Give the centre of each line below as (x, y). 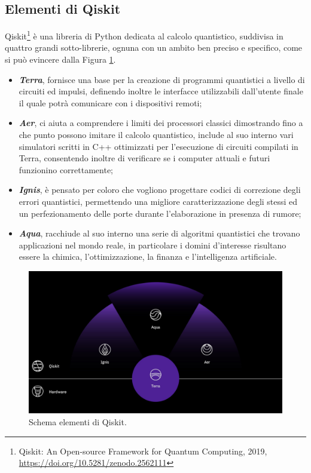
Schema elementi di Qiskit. (78, 422)
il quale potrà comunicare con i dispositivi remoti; (110, 102)
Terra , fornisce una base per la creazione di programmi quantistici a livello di (162, 79)
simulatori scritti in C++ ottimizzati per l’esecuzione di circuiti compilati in (158, 146)
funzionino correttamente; (66, 169)
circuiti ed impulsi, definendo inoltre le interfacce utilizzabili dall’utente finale (161, 91)
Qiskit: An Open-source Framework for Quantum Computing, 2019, (143, 451)
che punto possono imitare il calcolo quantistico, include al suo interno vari (156, 135)
